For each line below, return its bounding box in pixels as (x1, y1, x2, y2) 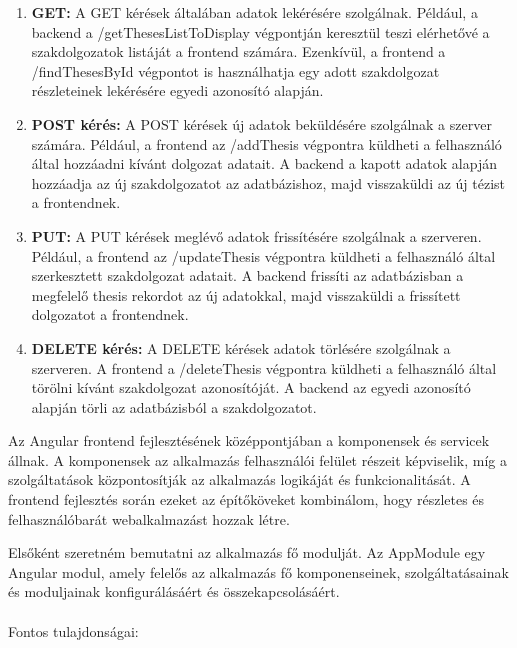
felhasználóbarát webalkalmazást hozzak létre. (8, 508, 290, 529)
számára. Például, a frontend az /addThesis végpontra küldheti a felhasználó (31, 133, 502, 154)
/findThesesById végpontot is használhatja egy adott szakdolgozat (31, 60, 440, 81)
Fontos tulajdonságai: (8, 620, 139, 641)
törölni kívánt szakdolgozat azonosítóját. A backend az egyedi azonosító (31, 377, 471, 398)
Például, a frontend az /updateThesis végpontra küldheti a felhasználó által (31, 245, 496, 266)
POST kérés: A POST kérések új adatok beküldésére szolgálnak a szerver (31, 113, 492, 134)
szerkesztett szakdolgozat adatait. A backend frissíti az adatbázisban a (31, 265, 464, 286)
